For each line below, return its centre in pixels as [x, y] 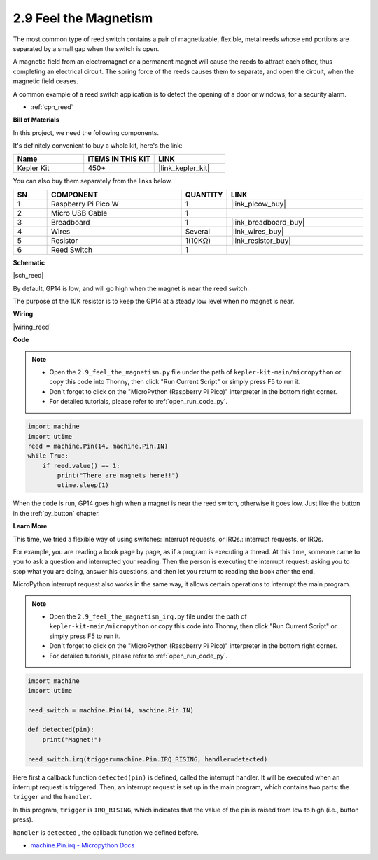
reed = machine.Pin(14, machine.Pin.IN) [98, 446]
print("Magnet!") [72, 739]
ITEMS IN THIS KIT [119, 159]
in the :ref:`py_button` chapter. [57, 513]
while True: [48, 456]
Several [197, 231]
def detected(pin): [61, 730]
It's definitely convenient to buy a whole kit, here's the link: [98, 146]
